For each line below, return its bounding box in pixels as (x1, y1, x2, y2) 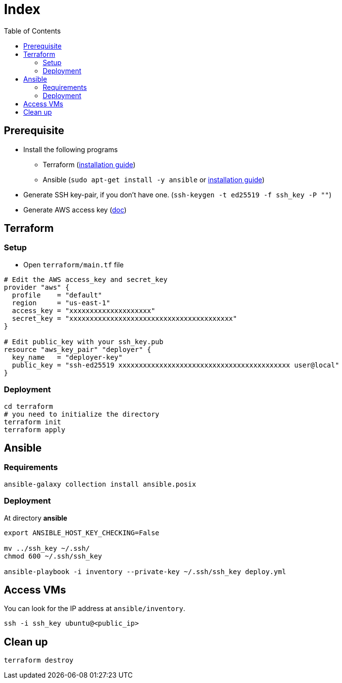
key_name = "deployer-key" (12, 353, 123, 361)
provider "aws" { (4, 283, 69, 291)
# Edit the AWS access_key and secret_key (4, 275, 168, 283)
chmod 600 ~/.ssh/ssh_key (4, 552, 102, 560)
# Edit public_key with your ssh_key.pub (4, 337, 163, 346)
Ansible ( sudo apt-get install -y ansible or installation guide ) (43, 175, 265, 184)
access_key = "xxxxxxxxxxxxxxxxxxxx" (12, 306, 155, 315)
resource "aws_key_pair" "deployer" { (4, 345, 151, 353)
